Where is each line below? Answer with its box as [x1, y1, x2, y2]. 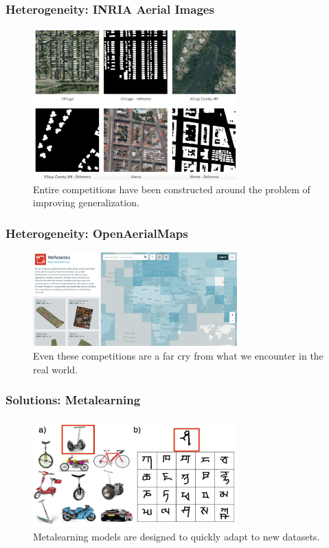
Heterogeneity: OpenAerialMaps [5, 224, 188, 241]
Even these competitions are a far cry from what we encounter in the [33, 349, 324, 362]
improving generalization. [33, 195, 139, 210]
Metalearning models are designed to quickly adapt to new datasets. [33, 529, 320, 543]
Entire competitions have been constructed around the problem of [33, 182, 310, 196]
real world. [33, 362, 78, 376]
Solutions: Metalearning [5, 391, 141, 408]
